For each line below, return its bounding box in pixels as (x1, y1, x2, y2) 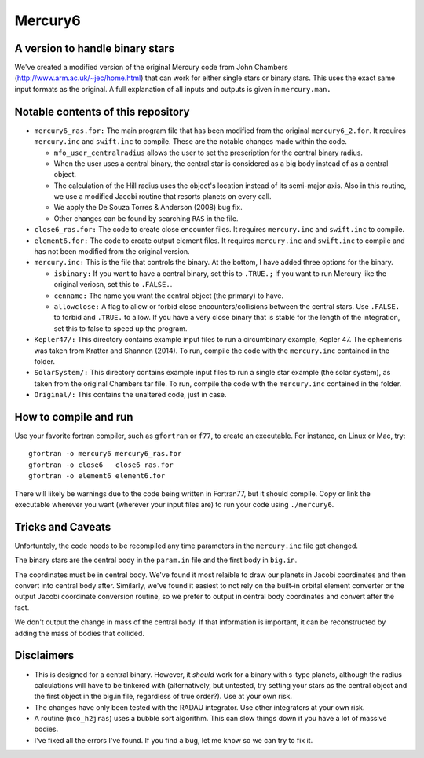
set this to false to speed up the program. (53, 323, 188, 333)
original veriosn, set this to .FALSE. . (53, 280, 173, 289)
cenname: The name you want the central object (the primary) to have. (53, 291, 284, 300)
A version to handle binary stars (14, 42, 175, 55)
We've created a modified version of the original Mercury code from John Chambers (14, 63, 288, 72)
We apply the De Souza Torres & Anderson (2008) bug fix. (53, 203, 243, 212)
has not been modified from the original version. (34, 247, 190, 256)
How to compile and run (14, 410, 133, 424)
